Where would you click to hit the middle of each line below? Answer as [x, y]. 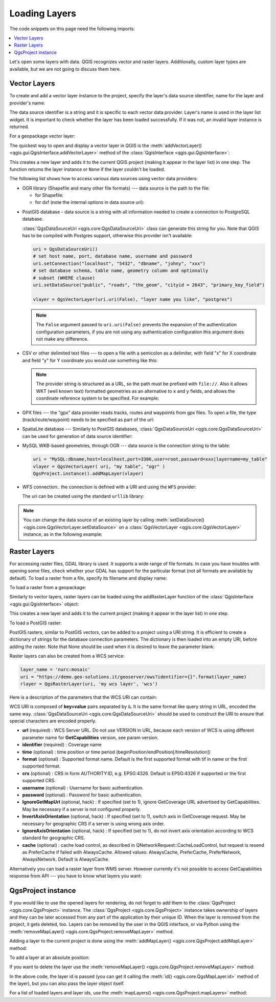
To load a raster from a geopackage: [48, 587]
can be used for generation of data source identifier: [77, 436]
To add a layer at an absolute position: [50, 957]
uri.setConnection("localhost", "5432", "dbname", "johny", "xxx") [119, 263]
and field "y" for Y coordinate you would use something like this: [90, 360]
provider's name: [27, 103]
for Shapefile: [49, 195]
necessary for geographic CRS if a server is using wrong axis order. [94, 823]
